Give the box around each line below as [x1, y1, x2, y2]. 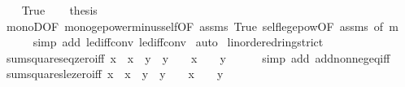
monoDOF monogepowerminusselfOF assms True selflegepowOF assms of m [6, 17, 398, 34]
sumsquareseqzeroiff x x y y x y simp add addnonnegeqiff [6, 49, 390, 66]
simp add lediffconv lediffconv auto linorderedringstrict [33, 33, 324, 50]
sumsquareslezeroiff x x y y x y [6, 65, 224, 82]
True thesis [21, 2, 98, 18]
